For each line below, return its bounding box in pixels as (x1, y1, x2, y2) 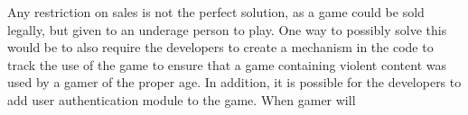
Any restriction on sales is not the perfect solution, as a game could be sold (7, 3, 425, 21)
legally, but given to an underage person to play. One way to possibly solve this (7, 20, 447, 39)
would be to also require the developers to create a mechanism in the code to (7, 38, 434, 57)
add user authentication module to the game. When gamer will (7, 90, 356, 109)
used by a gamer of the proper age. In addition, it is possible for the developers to (7, 73, 462, 92)
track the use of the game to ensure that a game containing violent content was (7, 55, 446, 74)
